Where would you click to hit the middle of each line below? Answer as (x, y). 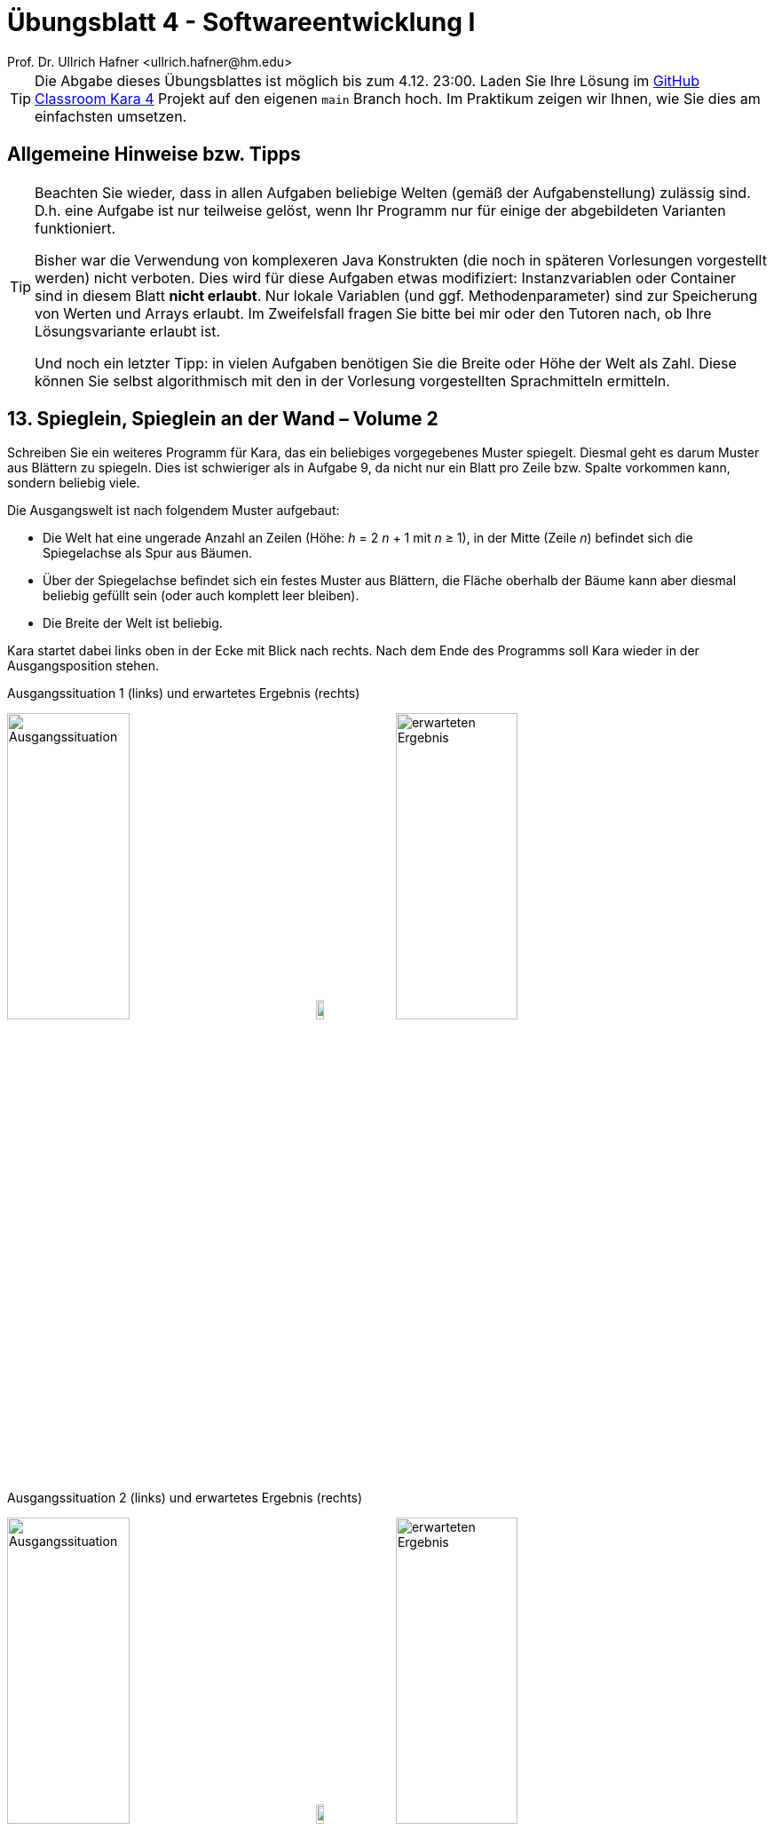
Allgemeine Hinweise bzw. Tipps (154, 155)
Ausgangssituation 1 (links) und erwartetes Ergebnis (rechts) (184, 694)
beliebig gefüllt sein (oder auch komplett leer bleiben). (201, 596)
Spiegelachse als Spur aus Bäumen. (147, 553)
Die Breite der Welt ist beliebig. (133, 623)
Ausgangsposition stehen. (83, 666)
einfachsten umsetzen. (111, 116)
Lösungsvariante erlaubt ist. (128, 331)
